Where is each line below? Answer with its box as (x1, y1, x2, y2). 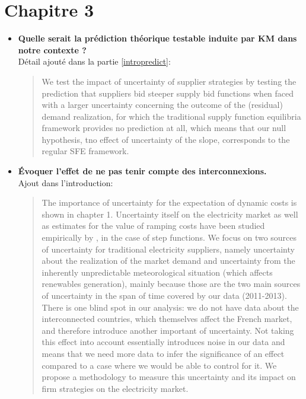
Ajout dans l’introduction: (18, 176, 113, 189)
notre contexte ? (18, 43, 87, 56)
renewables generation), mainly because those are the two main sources (42, 277, 301, 290)
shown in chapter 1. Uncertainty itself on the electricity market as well (42, 208, 298, 220)
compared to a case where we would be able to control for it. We (42, 359, 277, 371)
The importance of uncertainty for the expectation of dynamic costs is (42, 196, 297, 209)
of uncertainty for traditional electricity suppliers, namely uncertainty (42, 242, 295, 255)
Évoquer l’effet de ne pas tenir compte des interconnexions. (18, 165, 267, 177)
